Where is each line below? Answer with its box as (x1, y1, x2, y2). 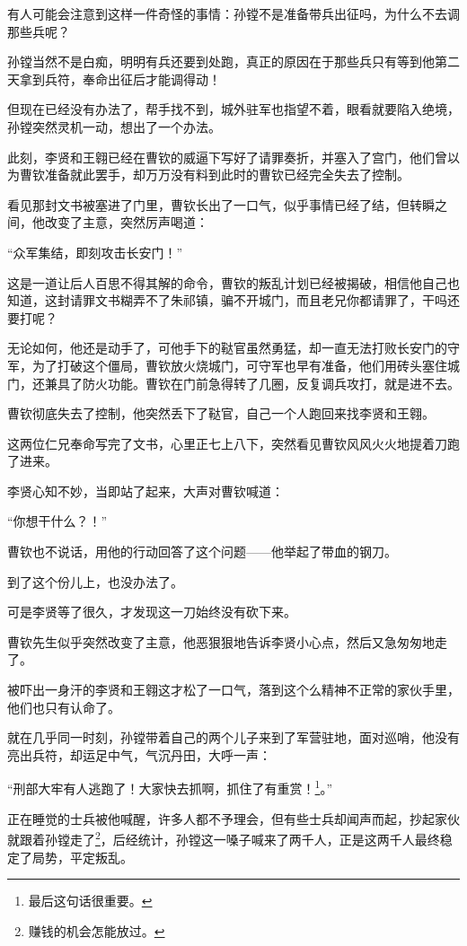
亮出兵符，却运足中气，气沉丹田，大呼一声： (7, 745, 271, 764)
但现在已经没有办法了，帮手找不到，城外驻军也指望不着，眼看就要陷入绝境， (7, 100, 460, 118)
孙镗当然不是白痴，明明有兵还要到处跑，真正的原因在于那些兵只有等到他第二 (7, 52, 460, 71)
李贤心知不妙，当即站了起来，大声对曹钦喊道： (7, 481, 284, 500)
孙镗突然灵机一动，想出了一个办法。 (7, 117, 221, 136)
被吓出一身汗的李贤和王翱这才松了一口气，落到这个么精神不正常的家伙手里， (7, 680, 460, 699)
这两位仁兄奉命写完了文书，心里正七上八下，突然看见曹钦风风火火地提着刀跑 (7, 434, 460, 452)
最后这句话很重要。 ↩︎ (28, 891, 153, 910)
